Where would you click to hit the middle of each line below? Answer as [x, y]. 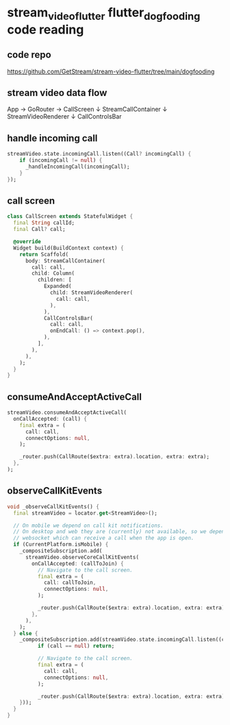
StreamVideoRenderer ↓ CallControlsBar [64, 116]
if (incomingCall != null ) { [61, 160]
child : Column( [53, 273]
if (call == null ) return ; [76, 646]
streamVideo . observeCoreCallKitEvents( [82, 557]
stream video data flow [57, 93]
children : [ [54, 280]
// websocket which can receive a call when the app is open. [104, 538]
